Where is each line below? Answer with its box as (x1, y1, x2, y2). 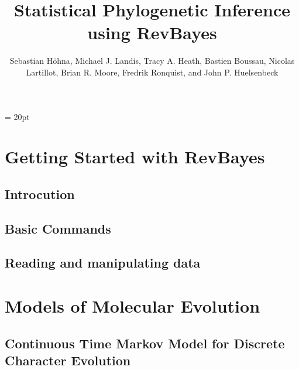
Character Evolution (5, 351, 131, 369)
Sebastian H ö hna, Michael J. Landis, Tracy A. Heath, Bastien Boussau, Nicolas (9, 54, 295, 67)
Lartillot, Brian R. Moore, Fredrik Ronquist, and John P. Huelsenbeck (26, 66, 279, 78)
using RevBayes (87, 20, 217, 44)
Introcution (5, 184, 75, 203)
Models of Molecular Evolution (5, 294, 260, 317)
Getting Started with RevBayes (5, 145, 265, 169)
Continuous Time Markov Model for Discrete (5, 334, 285, 352)
